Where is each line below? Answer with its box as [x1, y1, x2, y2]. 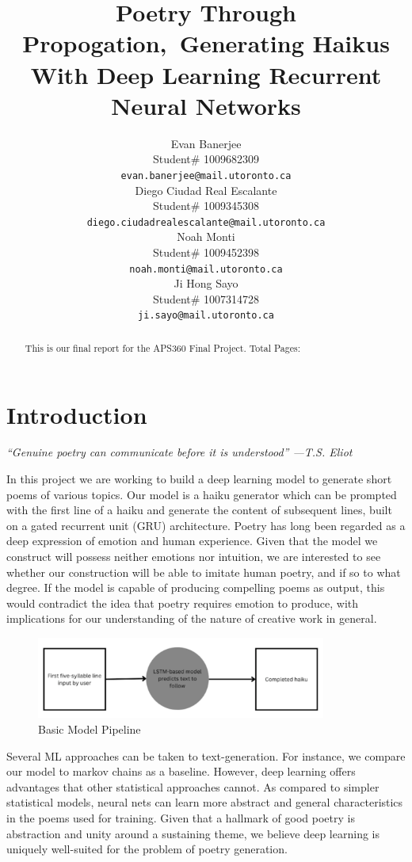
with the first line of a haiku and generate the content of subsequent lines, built [6, 502, 392, 518]
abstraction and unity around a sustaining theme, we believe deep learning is [6, 825, 380, 841]
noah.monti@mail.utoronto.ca [129, 263, 283, 275]
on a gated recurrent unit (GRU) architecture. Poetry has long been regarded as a [6, 517, 406, 533]
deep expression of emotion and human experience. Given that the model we [6, 532, 378, 549]
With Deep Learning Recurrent [30, 58, 382, 90]
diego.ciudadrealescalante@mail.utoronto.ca [86, 216, 326, 228]
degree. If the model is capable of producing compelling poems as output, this [6, 579, 385, 596]
